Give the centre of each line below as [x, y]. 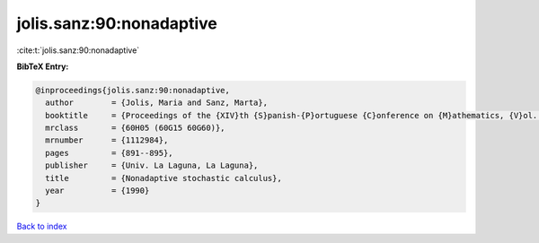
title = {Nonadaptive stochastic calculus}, [163, 178]
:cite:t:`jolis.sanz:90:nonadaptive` [78, 50]
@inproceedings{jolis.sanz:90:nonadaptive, [133, 90]
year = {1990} [97, 191]
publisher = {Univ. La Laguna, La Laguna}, [152, 165]
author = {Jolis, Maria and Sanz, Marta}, [157, 103]
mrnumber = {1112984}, [107, 140]
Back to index [42, 226]
